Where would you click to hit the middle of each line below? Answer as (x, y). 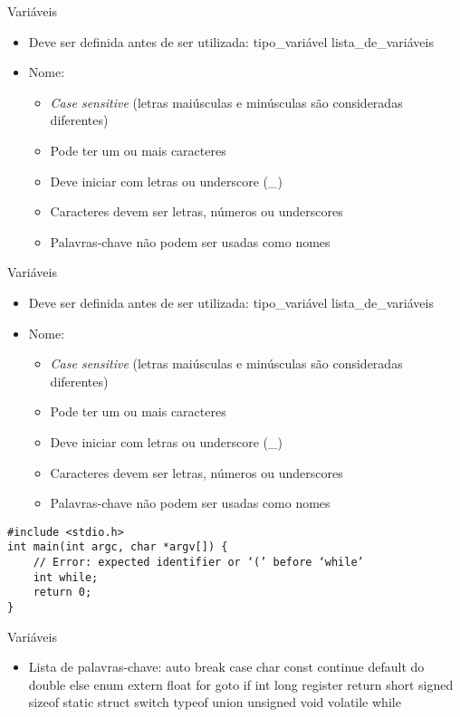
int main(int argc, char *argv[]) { (118, 547)
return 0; (62, 593)
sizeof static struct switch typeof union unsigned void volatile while (215, 702)
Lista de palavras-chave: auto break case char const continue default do (226, 667)
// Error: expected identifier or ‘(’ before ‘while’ (198, 562)
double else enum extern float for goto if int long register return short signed (241, 684)
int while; (66, 577)
